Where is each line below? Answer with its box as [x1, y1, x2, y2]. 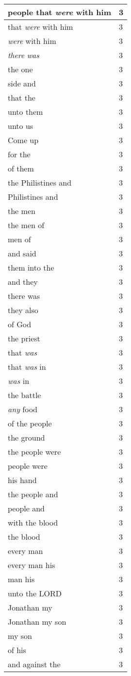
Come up [8, 134, 39, 146]
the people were [8, 446, 61, 457]
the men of [8, 219, 45, 231]
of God [8, 318, 32, 330]
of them [8, 163, 34, 174]
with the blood [8, 517, 58, 528]
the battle [8, 389, 41, 401]
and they [8, 276, 38, 287]
